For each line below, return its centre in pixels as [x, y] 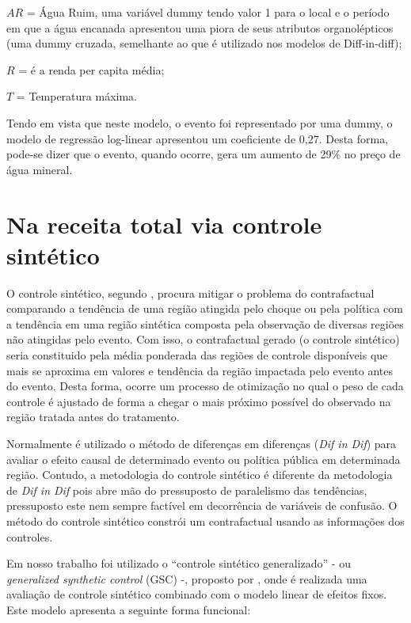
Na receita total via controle [164, 224]
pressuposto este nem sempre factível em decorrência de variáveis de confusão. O [202, 505]
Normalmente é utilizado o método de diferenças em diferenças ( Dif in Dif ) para [202, 443]
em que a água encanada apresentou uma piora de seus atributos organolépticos [200, 27]
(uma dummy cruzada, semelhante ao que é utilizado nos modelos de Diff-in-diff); [204, 43]
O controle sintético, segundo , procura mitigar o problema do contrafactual [190, 293]
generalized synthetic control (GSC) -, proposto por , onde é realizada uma [187, 578]
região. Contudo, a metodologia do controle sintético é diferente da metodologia [200, 475]
